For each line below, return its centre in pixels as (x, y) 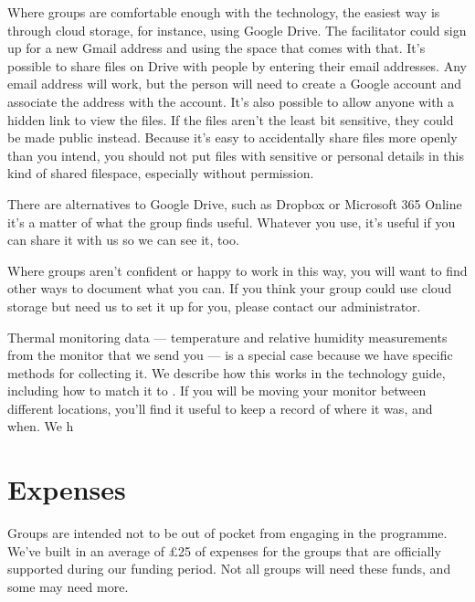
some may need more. (68, 586)
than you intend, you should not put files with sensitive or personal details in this (236, 155)
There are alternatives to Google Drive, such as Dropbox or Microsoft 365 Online (235, 203)
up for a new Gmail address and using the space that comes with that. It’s (216, 48)
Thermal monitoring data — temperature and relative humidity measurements (227, 337)
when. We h (41, 426)
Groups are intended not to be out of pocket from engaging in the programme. (227, 533)
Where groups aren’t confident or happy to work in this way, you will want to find (237, 270)
